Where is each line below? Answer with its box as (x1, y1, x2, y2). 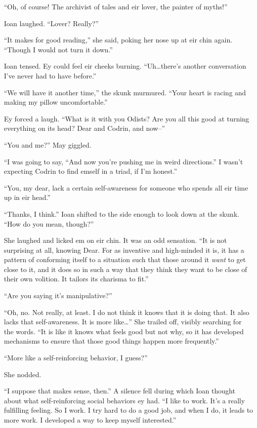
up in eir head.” (4, 192, 51, 202)
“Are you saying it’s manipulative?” (4, 290, 112, 301)
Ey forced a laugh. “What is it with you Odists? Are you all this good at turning (4, 113, 250, 123)
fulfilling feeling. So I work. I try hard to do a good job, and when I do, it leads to (4, 405, 253, 415)
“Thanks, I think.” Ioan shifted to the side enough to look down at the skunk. (4, 208, 239, 219)
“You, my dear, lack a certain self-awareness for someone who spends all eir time (4, 182, 248, 193)
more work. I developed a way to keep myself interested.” (4, 415, 176, 425)
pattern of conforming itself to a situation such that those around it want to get (4, 254, 246, 265)
